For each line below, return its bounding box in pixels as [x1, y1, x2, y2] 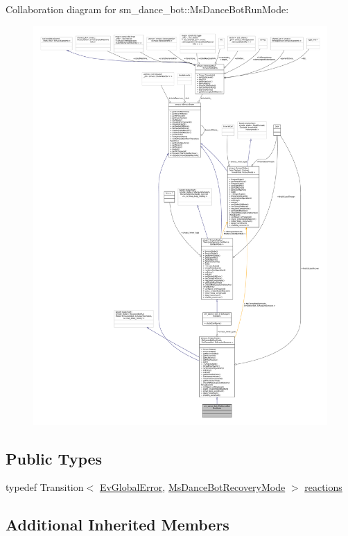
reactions [304, 480, 342, 494]
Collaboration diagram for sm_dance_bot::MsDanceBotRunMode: [6, 2, 289, 16]
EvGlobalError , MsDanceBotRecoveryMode [99, 480, 286, 494]
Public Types [6, 447, 103, 469]
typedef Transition [6, 480, 84, 494]
